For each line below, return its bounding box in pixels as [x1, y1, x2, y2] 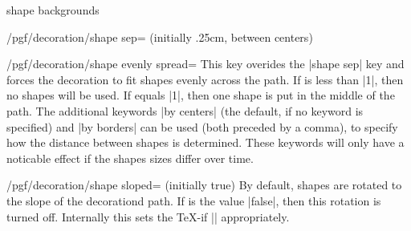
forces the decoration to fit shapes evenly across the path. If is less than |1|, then [6, 71, 404, 87]
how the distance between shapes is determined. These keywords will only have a [6, 134, 405, 151]
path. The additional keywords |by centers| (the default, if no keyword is [6, 102, 364, 119]
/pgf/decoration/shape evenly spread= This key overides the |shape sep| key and [6, 55, 405, 72]
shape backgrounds [6, 2, 100, 18]
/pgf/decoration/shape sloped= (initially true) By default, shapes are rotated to [6, 176, 402, 193]
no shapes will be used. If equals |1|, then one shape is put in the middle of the [6, 87, 395, 103]
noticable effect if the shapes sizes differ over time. [6, 149, 254, 166]
